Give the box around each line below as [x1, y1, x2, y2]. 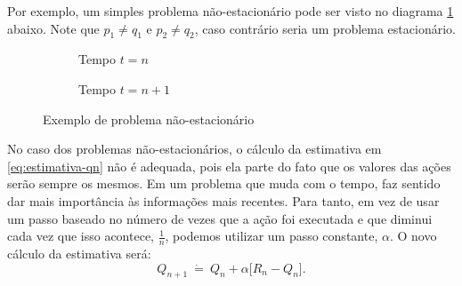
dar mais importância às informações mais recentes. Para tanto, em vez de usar [7, 191, 440, 210]
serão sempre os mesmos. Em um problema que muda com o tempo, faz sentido [7, 174, 441, 193]
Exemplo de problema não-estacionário [43, 109, 255, 128]
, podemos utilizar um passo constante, [165, 226, 378, 245]
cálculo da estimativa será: [7, 243, 151, 262]
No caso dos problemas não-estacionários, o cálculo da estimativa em [7, 139, 382, 158]
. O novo [389, 226, 437, 245]
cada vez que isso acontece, [7, 226, 154, 245]
